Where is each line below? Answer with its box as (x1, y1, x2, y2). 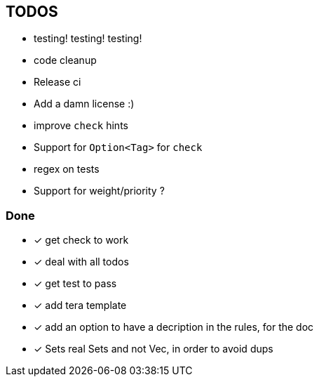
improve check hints (34, 119, 128, 132)
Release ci (34, 76, 81, 88)
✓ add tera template (34, 299, 127, 312)
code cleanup (34, 54, 97, 67)
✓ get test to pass (34, 277, 117, 290)
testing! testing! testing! (34, 32, 142, 45)
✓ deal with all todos (34, 256, 129, 268)
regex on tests (34, 163, 100, 176)
